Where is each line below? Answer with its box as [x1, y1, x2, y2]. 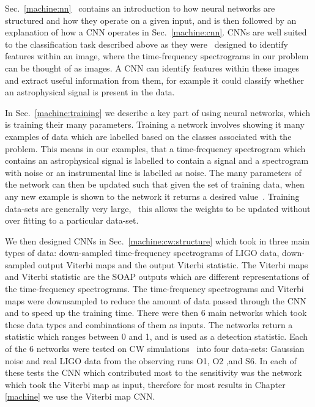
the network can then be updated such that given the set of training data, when [5, 178, 305, 191]
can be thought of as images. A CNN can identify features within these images [5, 61, 300, 74]
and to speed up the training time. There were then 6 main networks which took [5, 306, 307, 319]
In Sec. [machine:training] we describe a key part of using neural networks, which [5, 106, 310, 119]
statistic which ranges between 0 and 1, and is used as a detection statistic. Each [5, 330, 308, 343]
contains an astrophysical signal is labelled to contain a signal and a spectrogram [5, 154, 309, 167]
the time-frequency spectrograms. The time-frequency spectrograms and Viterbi [5, 282, 304, 295]
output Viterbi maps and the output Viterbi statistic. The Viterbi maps [38, 258, 308, 271]
